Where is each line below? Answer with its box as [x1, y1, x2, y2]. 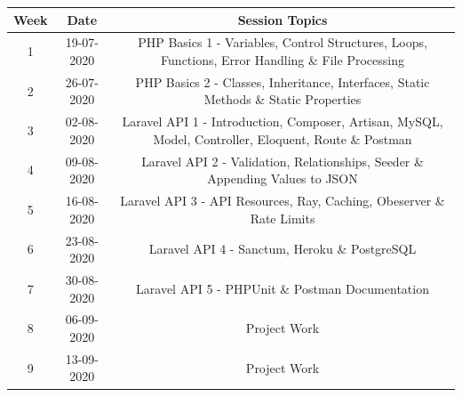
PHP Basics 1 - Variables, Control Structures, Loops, [138, 33, 427, 52]
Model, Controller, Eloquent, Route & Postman [153, 129, 412, 148]
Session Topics [237, 10, 328, 28]
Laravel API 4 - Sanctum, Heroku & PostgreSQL [148, 239, 417, 258]
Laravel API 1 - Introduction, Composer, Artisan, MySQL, [122, 112, 443, 131]
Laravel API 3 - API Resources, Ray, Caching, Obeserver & [120, 191, 445, 210]
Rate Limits [250, 208, 315, 227]
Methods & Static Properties [203, 90, 362, 109]
